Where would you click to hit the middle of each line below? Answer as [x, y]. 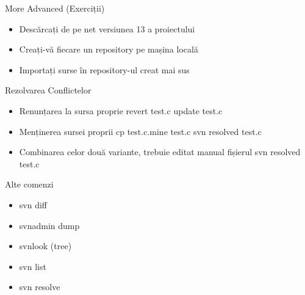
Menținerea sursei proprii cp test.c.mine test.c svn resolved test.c [140, 131]
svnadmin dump [49, 225]
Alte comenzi [29, 184]
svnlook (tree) [45, 246]
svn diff [33, 204]
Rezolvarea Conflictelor [48, 90]
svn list [33, 266]
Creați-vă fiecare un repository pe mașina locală [109, 49]
